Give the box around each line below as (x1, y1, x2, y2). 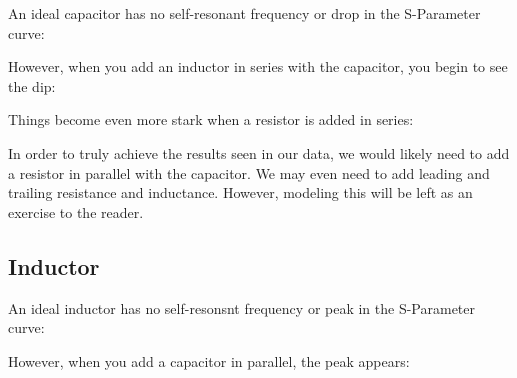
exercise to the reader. (8, 201, 144, 222)
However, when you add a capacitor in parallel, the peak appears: (8, 350, 410, 371)
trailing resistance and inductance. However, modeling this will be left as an (8, 182, 473, 203)
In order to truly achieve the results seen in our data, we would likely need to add (8, 142, 510, 163)
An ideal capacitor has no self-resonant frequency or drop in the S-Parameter (8, 3, 481, 23)
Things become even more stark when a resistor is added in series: (8, 109, 414, 130)
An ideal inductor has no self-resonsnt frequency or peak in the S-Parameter (8, 297, 476, 318)
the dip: (8, 75, 56, 96)
